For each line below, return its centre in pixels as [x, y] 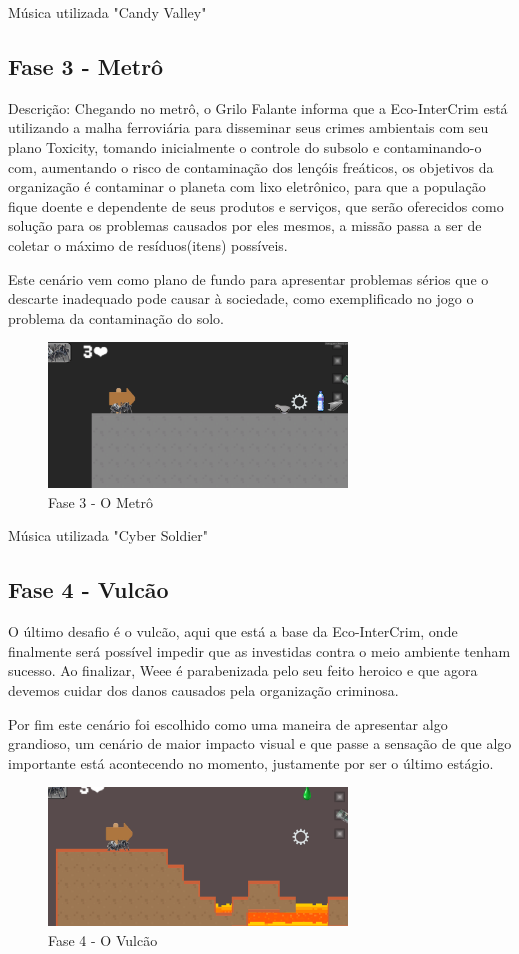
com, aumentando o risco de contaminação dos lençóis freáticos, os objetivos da [251, 166]
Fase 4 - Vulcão [88, 589]
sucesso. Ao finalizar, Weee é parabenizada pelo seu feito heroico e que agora [243, 670]
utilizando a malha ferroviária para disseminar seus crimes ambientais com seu [248, 127]
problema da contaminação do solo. [116, 317]
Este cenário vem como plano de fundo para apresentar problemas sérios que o [248, 278]
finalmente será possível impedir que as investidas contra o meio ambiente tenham [259, 650]
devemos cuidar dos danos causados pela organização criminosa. [203, 689]
